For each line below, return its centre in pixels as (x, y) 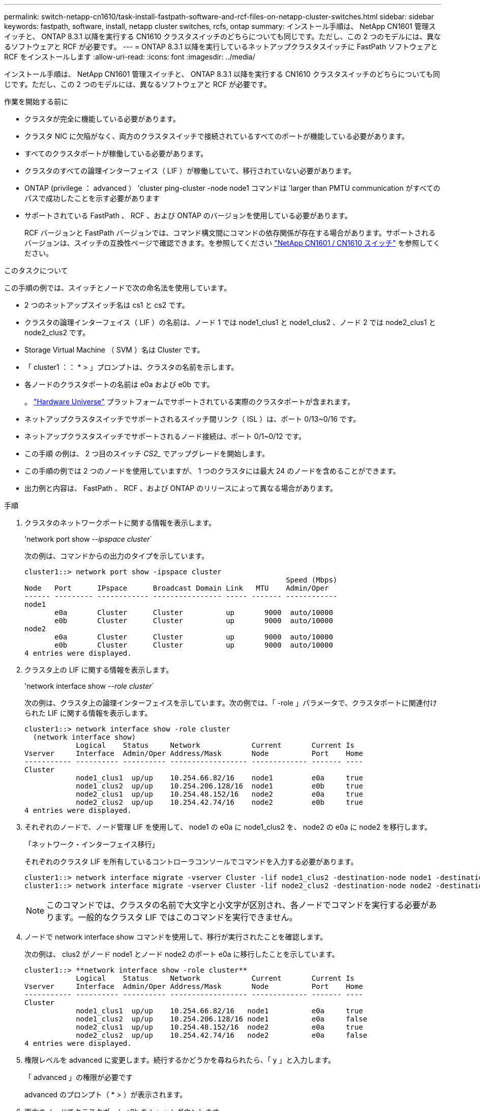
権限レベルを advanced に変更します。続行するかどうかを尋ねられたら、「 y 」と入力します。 (180, 1060)
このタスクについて (36, 270)
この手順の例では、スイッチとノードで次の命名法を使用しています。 (118, 288)
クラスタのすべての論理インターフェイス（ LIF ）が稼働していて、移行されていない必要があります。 (190, 171)
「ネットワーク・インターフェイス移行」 (92, 844)
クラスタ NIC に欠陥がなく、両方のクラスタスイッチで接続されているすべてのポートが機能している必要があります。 (217, 136)
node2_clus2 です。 (57, 332)
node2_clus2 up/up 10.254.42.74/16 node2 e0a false (222, 1035)
